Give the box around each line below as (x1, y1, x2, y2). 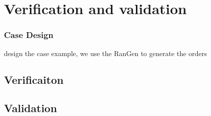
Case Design (4, 29, 53, 41)
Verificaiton (4, 72, 64, 87)
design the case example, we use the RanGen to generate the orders (4, 48, 207, 58)
